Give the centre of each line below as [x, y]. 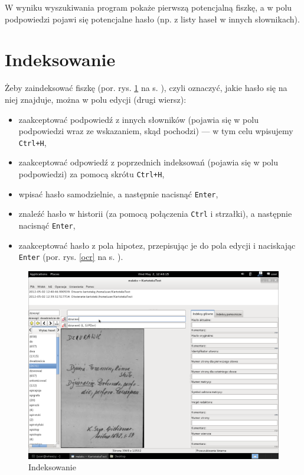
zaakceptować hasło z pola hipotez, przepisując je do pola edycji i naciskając [157, 245]
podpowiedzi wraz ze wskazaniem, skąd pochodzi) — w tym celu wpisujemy [156, 131]
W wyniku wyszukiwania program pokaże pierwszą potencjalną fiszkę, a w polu [148, 7]
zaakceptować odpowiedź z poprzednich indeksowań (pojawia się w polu [148, 162]
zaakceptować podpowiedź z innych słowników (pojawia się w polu [138, 119]
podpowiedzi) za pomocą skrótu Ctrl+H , [91, 173]
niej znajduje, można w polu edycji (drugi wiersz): [96, 99]
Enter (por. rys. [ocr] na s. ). [71, 257]
